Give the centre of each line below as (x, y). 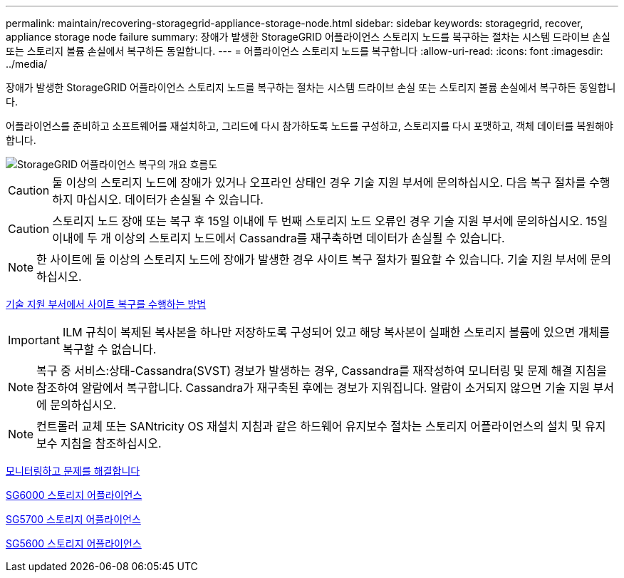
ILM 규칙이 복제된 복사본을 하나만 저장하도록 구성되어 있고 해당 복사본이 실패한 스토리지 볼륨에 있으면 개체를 (336, 332)
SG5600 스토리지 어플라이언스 (74, 543)
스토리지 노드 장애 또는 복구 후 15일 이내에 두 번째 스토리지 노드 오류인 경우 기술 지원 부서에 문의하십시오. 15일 (330, 221)
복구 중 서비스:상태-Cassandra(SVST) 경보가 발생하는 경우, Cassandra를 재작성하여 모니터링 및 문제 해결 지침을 (322, 371)
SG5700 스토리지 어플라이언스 (73, 519)
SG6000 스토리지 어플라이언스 (74, 495)
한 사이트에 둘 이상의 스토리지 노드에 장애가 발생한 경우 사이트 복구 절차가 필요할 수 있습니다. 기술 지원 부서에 (312, 259)
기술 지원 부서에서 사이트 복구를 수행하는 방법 (106, 304)
